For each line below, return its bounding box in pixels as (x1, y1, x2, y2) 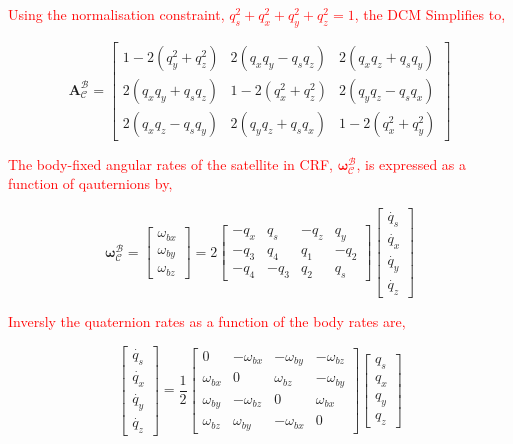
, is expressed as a (356, 153, 467, 174)
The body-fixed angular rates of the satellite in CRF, (8, 153, 333, 174)
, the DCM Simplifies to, (354, 4, 506, 24)
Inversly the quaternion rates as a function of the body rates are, (8, 311, 406, 332)
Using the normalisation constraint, (8, 4, 225, 24)
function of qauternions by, (8, 173, 173, 194)
